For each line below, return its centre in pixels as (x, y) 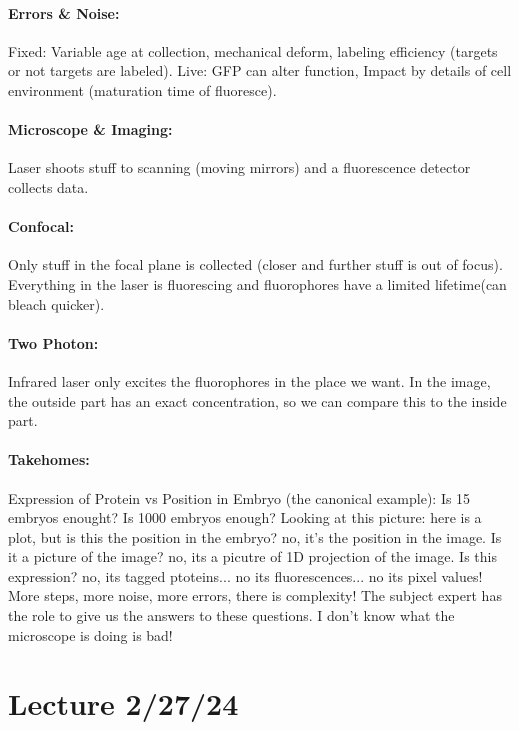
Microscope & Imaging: (90, 129)
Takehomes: (49, 459)
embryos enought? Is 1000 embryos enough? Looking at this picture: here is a (245, 517)
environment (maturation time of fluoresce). (142, 89)
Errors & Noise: (64, 12)
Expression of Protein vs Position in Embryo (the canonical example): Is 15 (239, 497)
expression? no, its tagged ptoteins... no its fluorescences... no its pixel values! (245, 575)
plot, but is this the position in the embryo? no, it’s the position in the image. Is (255, 536)
